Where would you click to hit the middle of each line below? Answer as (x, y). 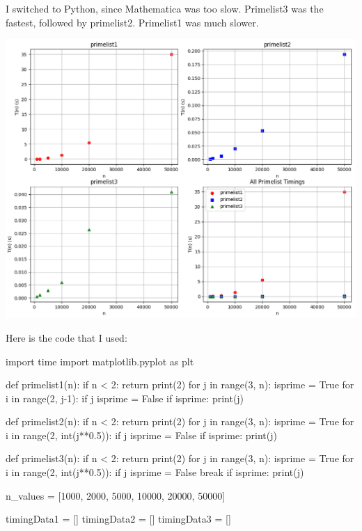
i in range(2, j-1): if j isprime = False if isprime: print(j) (125, 398)
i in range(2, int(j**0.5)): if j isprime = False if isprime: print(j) (141, 435)
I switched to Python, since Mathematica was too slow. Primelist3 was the (165, 8)
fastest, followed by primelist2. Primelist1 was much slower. (132, 22)
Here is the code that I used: (66, 337)
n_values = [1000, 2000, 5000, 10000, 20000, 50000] (116, 495)
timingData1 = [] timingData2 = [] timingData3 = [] (118, 519)
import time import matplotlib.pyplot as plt (100, 361)
